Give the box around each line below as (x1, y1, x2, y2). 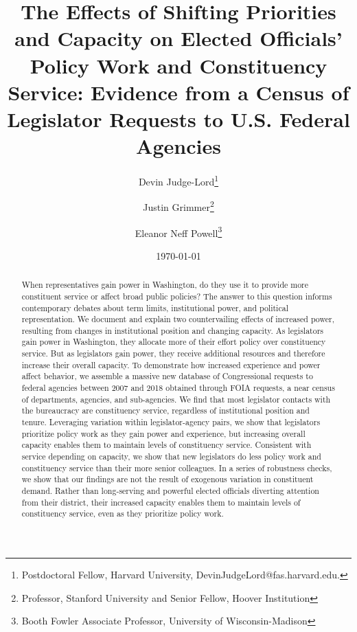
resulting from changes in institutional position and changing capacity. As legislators (21, 324, 324, 336)
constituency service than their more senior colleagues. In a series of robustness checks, (21, 462, 332, 473)
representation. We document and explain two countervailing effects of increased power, (21, 313, 334, 325)
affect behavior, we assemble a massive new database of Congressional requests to (21, 370, 313, 382)
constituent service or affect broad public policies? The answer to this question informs (21, 290, 332, 302)
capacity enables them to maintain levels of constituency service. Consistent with (21, 439, 312, 451)
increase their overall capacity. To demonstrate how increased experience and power (21, 359, 321, 370)
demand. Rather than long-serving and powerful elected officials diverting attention (21, 485, 319, 497)
